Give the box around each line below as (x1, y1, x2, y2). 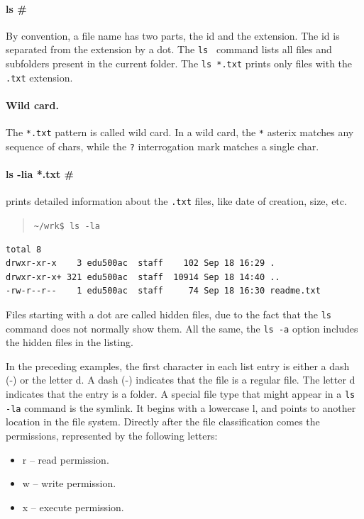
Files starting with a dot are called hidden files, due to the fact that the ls (6, 306, 331, 321)
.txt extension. (6, 69, 73, 84)
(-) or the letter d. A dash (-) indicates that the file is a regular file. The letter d (6, 372, 355, 387)
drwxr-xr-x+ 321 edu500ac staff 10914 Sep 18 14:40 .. (6, 272, 280, 282)
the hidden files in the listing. (6, 335, 133, 350)
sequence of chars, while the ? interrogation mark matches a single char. (6, 138, 319, 153)
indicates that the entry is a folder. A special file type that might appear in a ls (6, 386, 355, 401)
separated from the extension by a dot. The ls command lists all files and (6, 42, 332, 57)
